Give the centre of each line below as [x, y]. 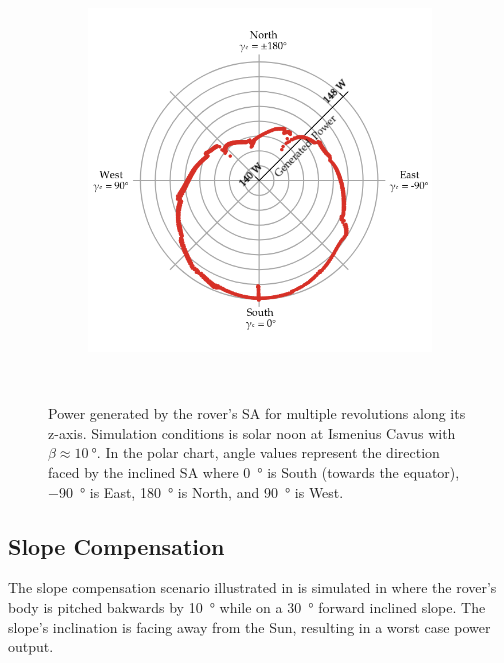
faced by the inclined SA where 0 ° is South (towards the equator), [254, 471]
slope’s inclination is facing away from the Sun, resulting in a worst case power [249, 626]
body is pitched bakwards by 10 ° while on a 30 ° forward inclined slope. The [247, 606]
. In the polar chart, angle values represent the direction [268, 452]
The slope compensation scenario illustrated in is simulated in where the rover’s [252, 587]
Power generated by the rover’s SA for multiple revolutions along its [257, 413]
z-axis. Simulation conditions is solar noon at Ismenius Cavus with [252, 432]
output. [31, 646]
